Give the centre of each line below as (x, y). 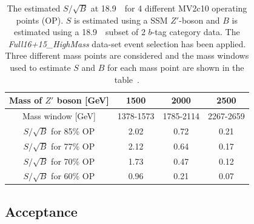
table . (127, 79)
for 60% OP (73, 176)
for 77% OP (73, 146)
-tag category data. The (196, 32)
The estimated (34, 8)
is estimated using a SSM (121, 20)
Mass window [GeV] (59, 116)
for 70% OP (73, 161)
